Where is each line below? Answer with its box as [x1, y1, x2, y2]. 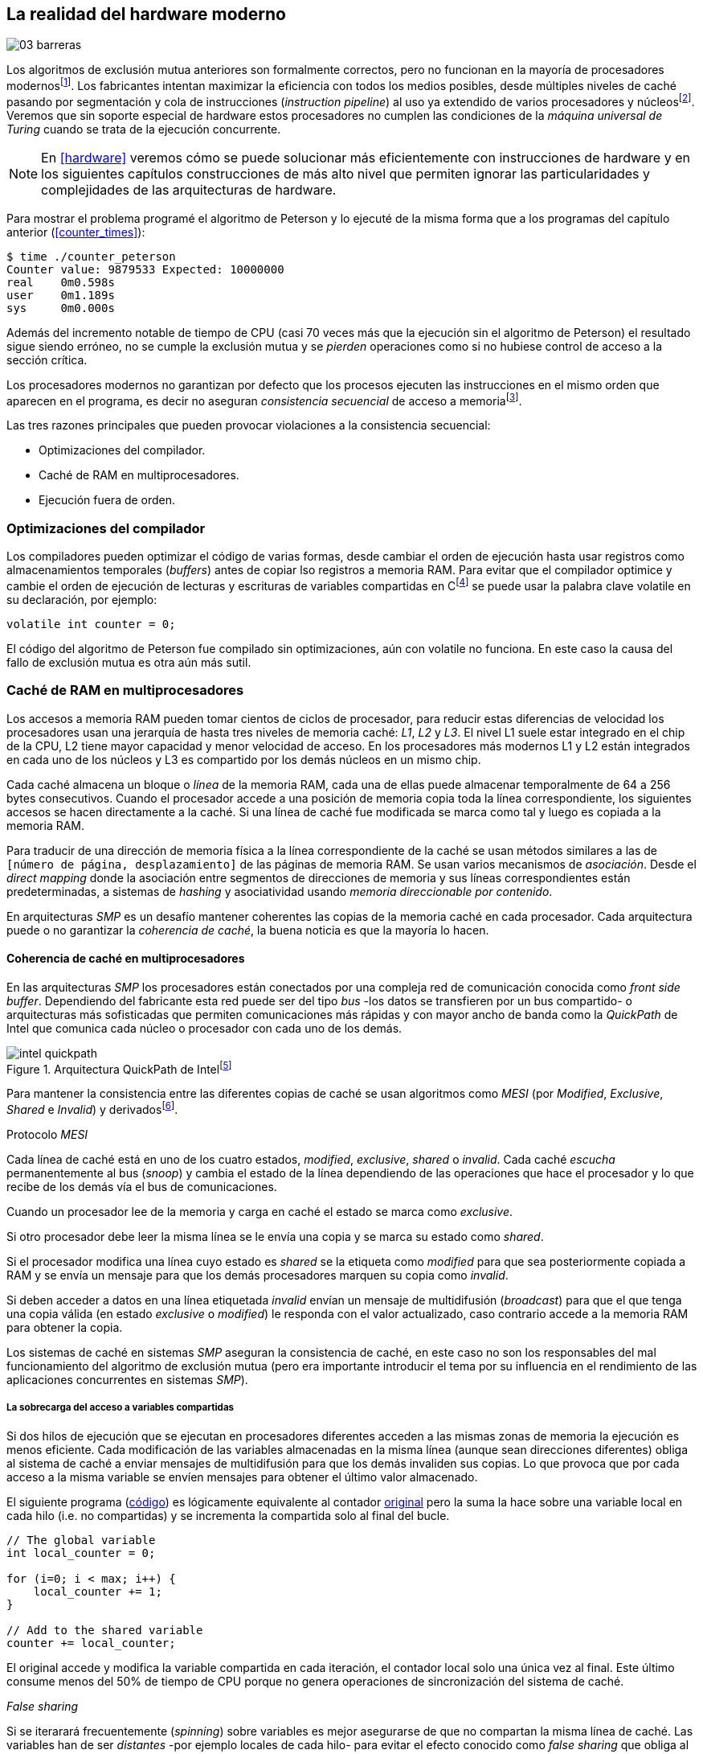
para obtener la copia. [6, 1321, 123, 1335]
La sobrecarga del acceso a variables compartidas [6, 1402, 235, 1414]
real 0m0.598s [6, 275, 115, 289]
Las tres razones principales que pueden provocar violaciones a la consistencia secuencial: [6, 418, 491, 433]
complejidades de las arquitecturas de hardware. [41, 181, 337, 198]
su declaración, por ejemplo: [6, 592, 157, 606]
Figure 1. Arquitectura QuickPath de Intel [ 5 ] [6, 1059, 232, 1076]
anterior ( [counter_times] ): [6, 224, 145, 239]
